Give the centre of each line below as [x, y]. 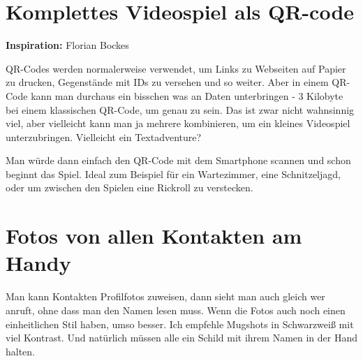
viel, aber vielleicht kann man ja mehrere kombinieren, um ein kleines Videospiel [178, 123]
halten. [21, 351]
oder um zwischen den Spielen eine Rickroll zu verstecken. [129, 187]
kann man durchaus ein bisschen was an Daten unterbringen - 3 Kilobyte [187, 95]
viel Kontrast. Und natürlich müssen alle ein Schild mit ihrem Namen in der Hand [182, 338]
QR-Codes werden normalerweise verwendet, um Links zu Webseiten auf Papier [176, 68]
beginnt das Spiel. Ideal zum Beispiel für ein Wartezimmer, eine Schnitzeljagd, [173, 174]
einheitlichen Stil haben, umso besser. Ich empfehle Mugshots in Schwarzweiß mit [180, 324]
